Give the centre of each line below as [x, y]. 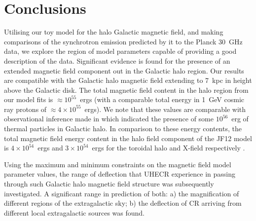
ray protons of [25, 109]
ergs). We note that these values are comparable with [165, 109]
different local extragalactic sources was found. [74, 212]
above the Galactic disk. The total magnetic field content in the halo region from [126, 90]
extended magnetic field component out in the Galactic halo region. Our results [124, 70]
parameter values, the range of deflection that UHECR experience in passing [120, 174]
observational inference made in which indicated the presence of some [109, 119]
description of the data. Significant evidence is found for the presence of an [117, 60]
